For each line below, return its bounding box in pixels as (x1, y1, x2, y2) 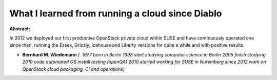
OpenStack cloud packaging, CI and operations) (22, 66, 125, 72)
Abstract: (9, 26, 30, 32)
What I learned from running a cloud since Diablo (9, 8, 222, 19)
